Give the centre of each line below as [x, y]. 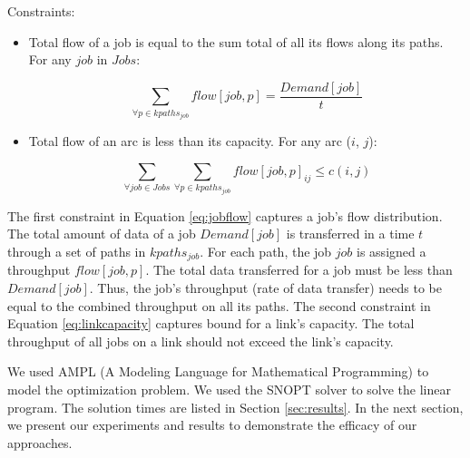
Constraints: [41, 11]
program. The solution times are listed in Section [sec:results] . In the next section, [235, 407]
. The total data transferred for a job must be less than [299, 270]
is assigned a [392, 251]
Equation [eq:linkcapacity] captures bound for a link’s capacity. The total [211, 323]
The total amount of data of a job [102, 234]
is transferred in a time [350, 234]
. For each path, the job [266, 251]
